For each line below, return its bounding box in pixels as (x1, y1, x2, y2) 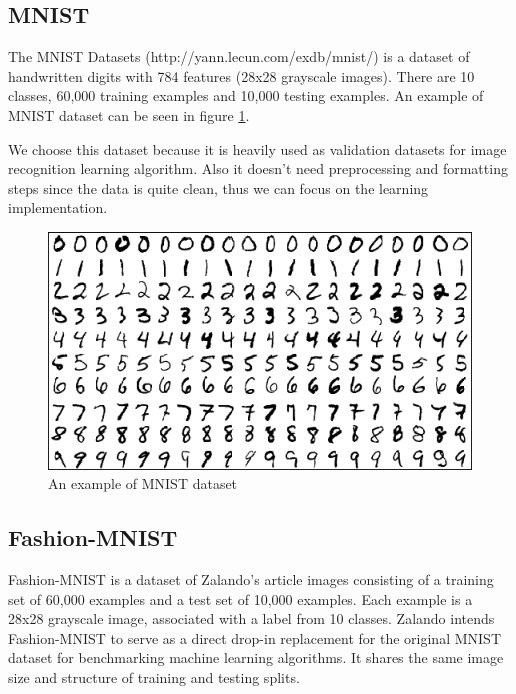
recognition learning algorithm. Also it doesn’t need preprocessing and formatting (8, 158, 508, 179)
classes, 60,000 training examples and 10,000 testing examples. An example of (8, 85, 484, 106)
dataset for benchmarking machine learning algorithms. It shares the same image (8, 647, 504, 668)
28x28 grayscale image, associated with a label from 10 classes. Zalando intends (8, 608, 495, 629)
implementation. (8, 197, 108, 218)
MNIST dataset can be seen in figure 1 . (8, 104, 250, 125)
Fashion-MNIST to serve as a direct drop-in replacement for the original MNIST (8, 627, 501, 648)
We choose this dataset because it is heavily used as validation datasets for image (8, 138, 507, 159)
